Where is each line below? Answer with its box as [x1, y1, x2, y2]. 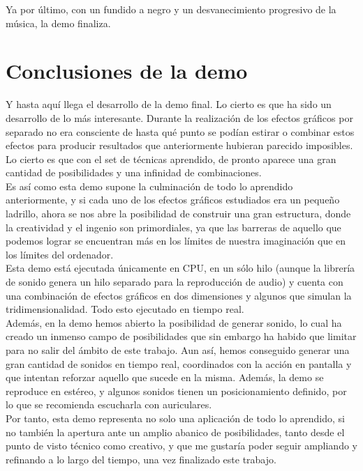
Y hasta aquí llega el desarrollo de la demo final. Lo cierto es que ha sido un [6, 97, 332, 111]
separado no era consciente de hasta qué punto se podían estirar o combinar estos [6, 124, 355, 139]
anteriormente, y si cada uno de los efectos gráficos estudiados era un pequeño [6, 192, 340, 207]
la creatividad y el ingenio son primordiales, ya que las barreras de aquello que [6, 219, 341, 234]
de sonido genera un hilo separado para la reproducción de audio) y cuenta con [6, 275, 343, 289]
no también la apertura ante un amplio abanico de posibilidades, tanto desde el [6, 424, 345, 439]
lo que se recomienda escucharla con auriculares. [6, 397, 212, 412]
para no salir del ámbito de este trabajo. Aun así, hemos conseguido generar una [6, 343, 350, 357]
